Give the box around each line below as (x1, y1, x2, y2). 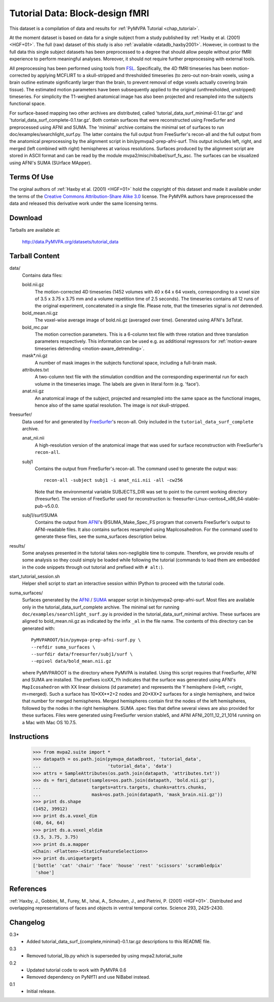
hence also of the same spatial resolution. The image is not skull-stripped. (35, 402, 190, 408)
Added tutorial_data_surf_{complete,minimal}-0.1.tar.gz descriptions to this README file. (26, 939, 211, 945)
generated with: (22, 625, 55, 631)
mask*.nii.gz (22, 352, 48, 359)
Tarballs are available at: (9, 227, 60, 233)
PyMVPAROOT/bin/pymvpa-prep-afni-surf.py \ (31, 637, 141, 643)
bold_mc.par (22, 324, 48, 330)
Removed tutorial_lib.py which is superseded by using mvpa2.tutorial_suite (26, 953, 183, 959)
